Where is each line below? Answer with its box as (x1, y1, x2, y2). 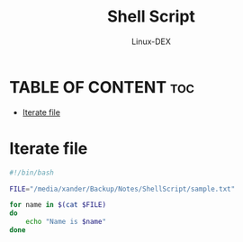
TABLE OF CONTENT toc (9, 76, 195, 97)
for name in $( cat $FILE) (9, 201, 106, 210)
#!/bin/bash (9, 168, 54, 177)
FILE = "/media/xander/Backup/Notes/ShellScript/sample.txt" (9, 184, 236, 193)
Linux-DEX (131, 36, 171, 47)
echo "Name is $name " (25, 218, 106, 227)
